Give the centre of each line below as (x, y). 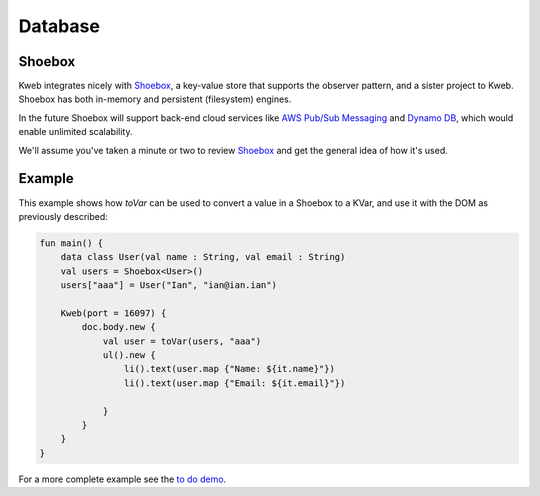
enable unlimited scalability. (75, 132)
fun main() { (71, 243)
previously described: (63, 216)
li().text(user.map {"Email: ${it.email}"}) (234, 383)
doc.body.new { (119, 327)
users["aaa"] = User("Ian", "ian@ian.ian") (168, 285)
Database (59, 26)
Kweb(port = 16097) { (113, 313)
